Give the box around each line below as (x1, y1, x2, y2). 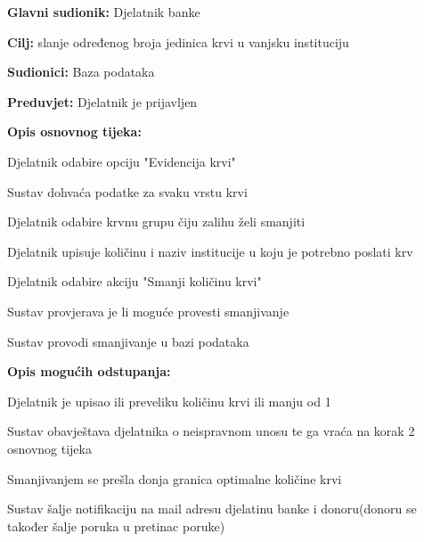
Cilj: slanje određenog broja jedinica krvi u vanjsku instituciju (7, 32, 349, 51)
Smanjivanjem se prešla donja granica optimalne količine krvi (7, 469, 342, 488)
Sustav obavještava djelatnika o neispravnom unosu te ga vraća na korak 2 (7, 422, 415, 440)
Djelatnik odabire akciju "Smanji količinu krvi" (7, 272, 262, 291)
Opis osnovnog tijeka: (7, 122, 142, 141)
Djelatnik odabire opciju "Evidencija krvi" (7, 152, 236, 170)
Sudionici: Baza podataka (7, 62, 155, 81)
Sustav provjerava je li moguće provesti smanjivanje (7, 301, 289, 320)
